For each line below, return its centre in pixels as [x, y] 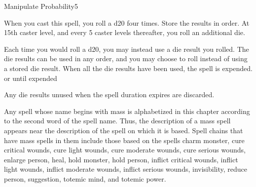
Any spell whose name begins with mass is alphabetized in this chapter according [127, 111]
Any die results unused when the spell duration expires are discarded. [109, 94]
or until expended [31, 78]
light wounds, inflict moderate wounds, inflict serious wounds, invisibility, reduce [126, 169]
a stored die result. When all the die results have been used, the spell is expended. [128, 68]
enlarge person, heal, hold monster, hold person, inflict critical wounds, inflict [121, 159]
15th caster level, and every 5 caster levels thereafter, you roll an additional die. [125, 32]
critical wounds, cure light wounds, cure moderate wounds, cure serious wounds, [125, 150]
